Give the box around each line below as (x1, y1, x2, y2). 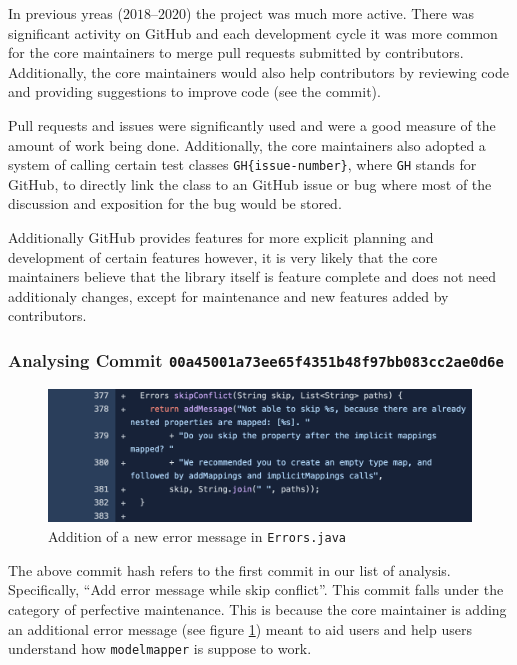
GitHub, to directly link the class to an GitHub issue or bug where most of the (8, 173, 492, 194)
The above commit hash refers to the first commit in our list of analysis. (8, 559, 451, 580)
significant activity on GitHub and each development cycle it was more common (8, 22, 498, 43)
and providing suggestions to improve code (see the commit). (8, 81, 381, 102)
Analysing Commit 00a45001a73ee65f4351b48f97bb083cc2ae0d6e (8, 347, 504, 372)
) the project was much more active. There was (185, 3, 474, 23)
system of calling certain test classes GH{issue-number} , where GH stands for (8, 154, 477, 175)
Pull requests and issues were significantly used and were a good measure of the (8, 114, 496, 135)
